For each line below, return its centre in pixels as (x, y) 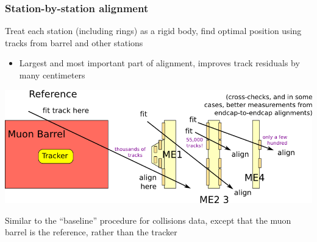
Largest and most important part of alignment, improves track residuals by (159, 63)
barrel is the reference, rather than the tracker (91, 232)
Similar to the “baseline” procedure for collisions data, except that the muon (148, 220)
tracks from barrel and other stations (74, 42)
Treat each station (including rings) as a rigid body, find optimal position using (153, 31)
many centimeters (52, 75)
